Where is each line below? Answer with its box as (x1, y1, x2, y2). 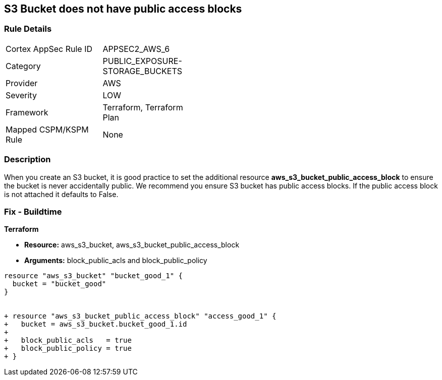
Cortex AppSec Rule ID (6, 43, 93, 54)
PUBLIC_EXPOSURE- (102, 55, 182, 66)
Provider (6, 78, 38, 88)
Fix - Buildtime (4, 206, 62, 217)
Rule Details (4, 24, 52, 34)
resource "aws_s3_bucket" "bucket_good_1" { (4, 272, 183, 280)
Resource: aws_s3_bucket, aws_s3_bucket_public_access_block (24, 240, 240, 249)
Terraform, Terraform (102, 102, 183, 112)
